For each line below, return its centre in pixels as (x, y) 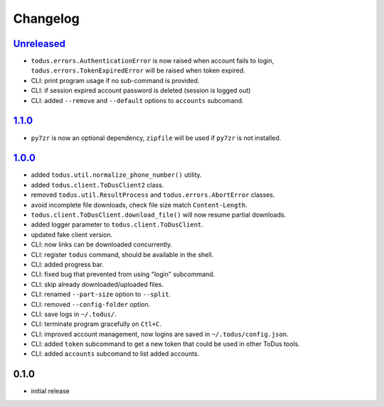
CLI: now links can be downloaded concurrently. (102, 244)
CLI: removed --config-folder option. (91, 304)
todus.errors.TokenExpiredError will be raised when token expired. (138, 70)
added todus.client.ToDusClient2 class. (97, 185)
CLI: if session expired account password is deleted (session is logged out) (141, 91)
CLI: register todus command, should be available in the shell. (122, 254)
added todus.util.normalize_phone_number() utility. (116, 175)
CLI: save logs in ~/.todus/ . (74, 314)
